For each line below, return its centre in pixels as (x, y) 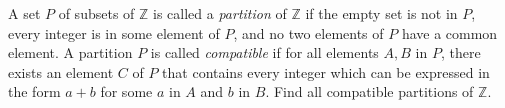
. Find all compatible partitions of (369, 91)
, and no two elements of (308, 32)
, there (460, 52)
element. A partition (70, 52)
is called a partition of (220, 13)
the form (34, 91)
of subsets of (96, 13)
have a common (449, 32)
